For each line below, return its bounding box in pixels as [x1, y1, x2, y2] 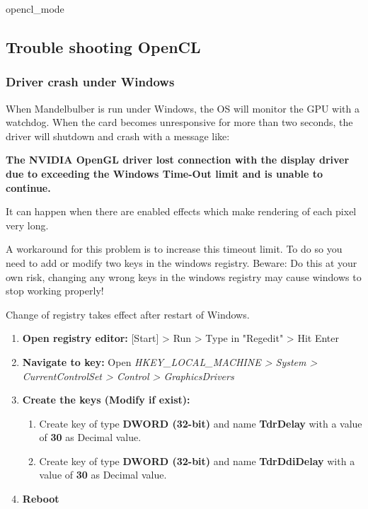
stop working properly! [6, 283, 104, 298]
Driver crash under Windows [6, 73, 175, 91]
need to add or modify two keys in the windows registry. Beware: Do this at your [6, 255, 357, 270]
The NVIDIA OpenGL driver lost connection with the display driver [6, 152, 350, 167]
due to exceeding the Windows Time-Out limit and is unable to [6, 166, 323, 181]
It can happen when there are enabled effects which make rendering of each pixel [6, 204, 357, 219]
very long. [6, 217, 49, 232]
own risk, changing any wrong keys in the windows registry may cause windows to [6, 269, 362, 284]
